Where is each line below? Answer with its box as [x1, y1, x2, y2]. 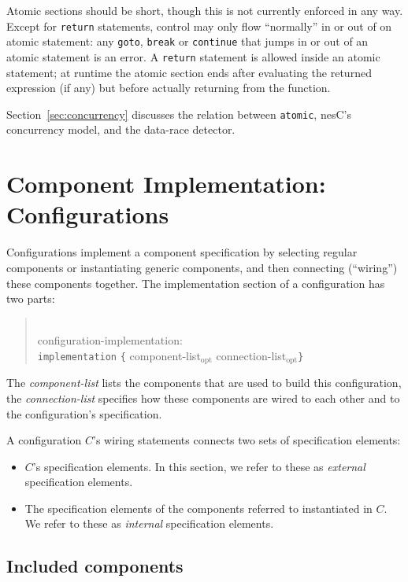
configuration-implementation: [37, 332, 183, 348]
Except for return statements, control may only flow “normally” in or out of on [6, 17, 392, 34]
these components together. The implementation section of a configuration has [6, 274, 385, 291]
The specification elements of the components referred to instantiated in [24, 499, 373, 516]
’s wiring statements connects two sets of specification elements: [93, 432, 401, 448]
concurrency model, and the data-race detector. [6, 121, 236, 138]
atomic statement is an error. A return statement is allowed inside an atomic [6, 48, 380, 64]
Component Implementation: [6, 168, 326, 200]
